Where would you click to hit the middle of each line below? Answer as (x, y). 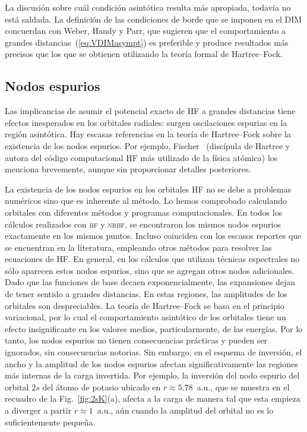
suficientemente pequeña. (50, 422)
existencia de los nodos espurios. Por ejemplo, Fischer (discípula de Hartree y (148, 145)
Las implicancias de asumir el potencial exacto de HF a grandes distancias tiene (150, 111)
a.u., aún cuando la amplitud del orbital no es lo (185, 410)
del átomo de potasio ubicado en (102, 387)
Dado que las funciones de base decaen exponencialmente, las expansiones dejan (150, 282)
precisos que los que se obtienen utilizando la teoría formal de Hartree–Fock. (144, 54)
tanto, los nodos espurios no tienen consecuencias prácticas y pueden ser (136, 340)
